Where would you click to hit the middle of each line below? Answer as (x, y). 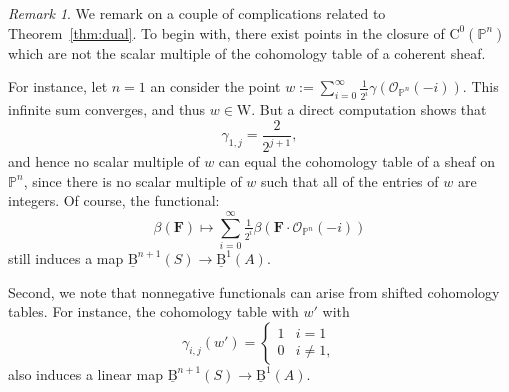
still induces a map (66, 257)
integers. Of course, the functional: (114, 200)
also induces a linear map (85, 373)
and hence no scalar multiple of (104, 161)
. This (480, 86)
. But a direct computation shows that (369, 109)
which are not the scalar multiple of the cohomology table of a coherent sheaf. (247, 52)
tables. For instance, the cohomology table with (153, 311)
